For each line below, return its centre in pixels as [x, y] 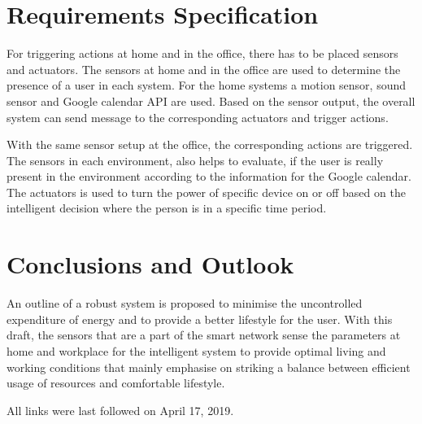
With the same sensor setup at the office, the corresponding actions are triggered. [210, 144]
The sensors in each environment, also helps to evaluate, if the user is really [195, 160]
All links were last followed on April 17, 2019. [120, 410]
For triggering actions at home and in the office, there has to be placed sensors [202, 53]
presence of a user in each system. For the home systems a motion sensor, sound [207, 85]
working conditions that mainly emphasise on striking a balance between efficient [209, 367]
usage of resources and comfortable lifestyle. [116, 383]
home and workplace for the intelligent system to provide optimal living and [196, 350]
